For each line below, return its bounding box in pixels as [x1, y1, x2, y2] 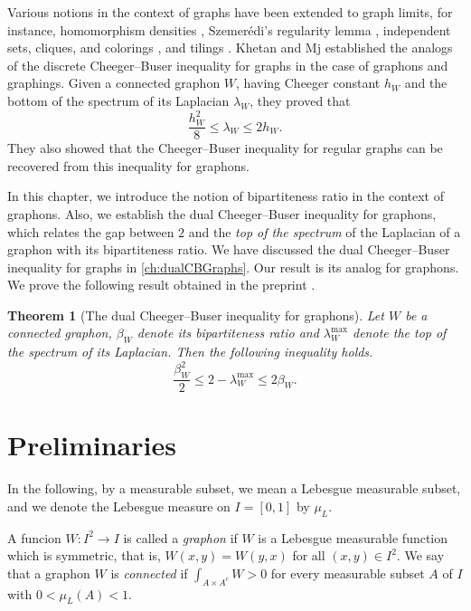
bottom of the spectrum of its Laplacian [7, 91, 230, 110]
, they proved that [250, 91, 351, 110]
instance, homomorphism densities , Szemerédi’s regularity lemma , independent [7, 20, 451, 39]
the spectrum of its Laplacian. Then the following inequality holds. [7, 342, 373, 361]
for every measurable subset [270, 563, 425, 582]
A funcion [7, 528, 61, 547]
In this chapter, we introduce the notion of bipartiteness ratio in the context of [7, 186, 445, 205]
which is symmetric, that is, [7, 546, 161, 565]
